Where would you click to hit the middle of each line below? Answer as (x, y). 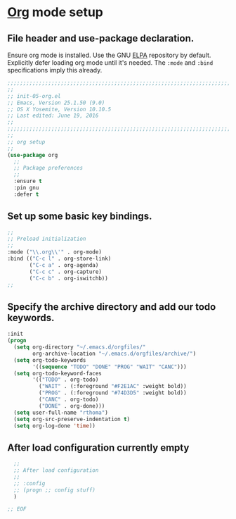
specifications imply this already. (55, 70)
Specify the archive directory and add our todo (112, 307)
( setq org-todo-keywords (50, 360)
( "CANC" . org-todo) (68, 399)
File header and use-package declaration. (101, 38)
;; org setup (26, 142)
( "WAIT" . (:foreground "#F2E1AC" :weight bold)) (113, 387)
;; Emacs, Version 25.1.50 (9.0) (56, 103)
